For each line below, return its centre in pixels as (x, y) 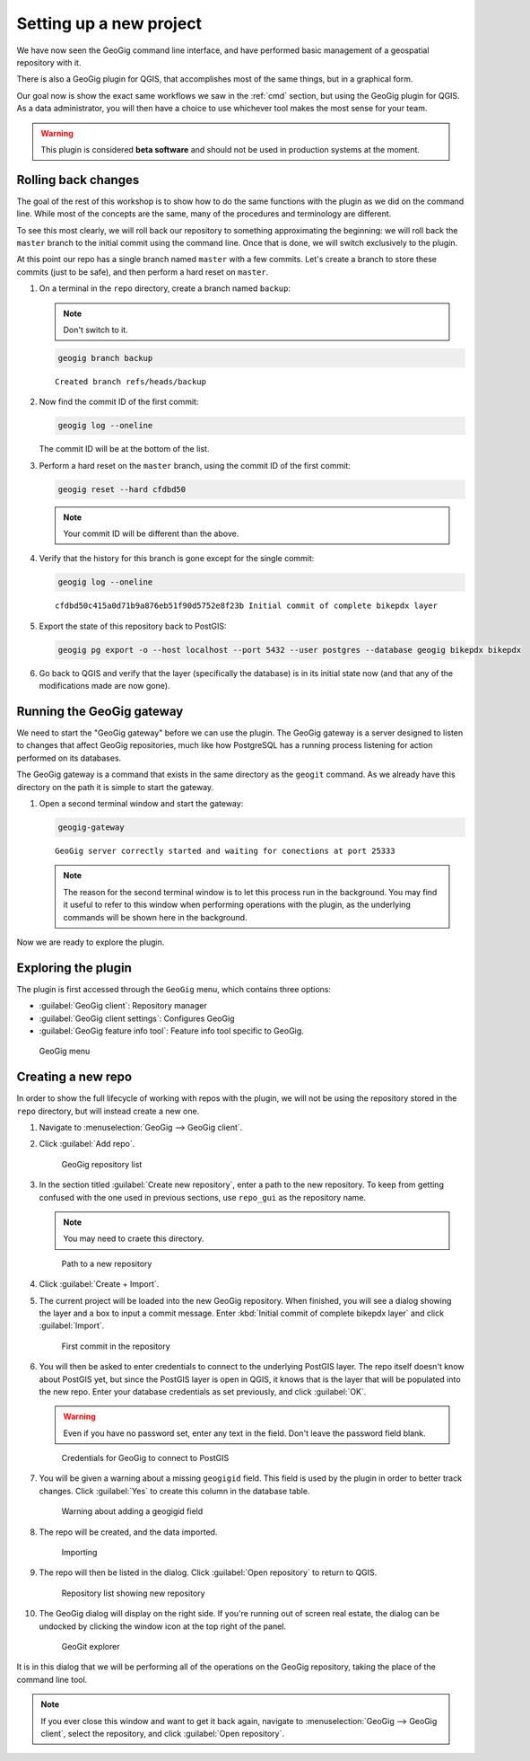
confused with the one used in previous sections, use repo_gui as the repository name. (203, 1197)
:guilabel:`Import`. (72, 1325)
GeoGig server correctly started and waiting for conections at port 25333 (225, 850)
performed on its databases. (69, 758)
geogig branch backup (105, 358)
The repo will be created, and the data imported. (128, 1532)
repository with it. (49, 62)
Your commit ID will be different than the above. (151, 533)
